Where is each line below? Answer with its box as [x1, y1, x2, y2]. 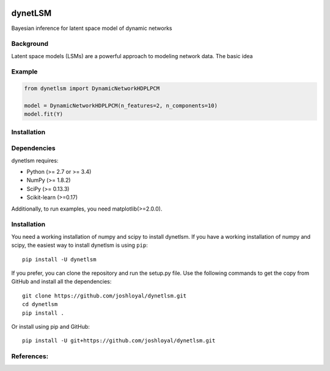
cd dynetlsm [22, 301, 58, 308]
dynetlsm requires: [11, 157, 59, 164]
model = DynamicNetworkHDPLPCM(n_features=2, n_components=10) [24, 102, 218, 109]
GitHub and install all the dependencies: [11, 278, 112, 285]
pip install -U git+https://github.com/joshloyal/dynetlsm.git [22, 337, 216, 344]
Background [11, 40, 49, 48]
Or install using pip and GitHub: [11, 323, 90, 330]
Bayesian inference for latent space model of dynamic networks [11, 24, 172, 32]
